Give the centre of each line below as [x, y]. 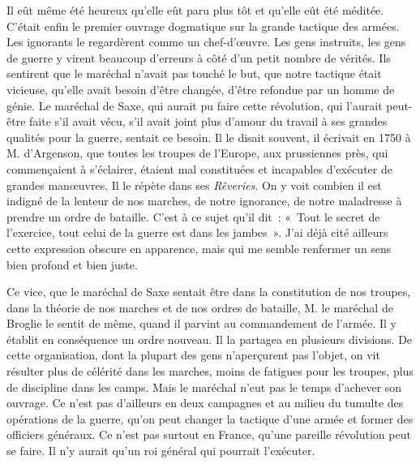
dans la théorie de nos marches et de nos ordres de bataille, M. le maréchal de [200, 307]
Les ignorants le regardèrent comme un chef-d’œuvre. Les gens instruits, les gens [206, 42]
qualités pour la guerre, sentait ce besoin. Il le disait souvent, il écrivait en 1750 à [209, 137]
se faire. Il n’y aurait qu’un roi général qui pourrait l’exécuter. [161, 451]
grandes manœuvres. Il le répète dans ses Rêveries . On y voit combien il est [194, 185]
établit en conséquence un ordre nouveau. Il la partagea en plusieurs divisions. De [210, 339]
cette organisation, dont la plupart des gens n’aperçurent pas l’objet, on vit [193, 355]
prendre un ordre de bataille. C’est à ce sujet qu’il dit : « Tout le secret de [193, 216]
